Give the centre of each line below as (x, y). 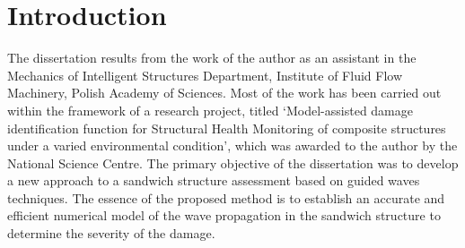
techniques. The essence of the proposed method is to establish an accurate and (226, 197)
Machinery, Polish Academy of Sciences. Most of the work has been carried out (224, 93)
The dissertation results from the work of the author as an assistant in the (212, 58)
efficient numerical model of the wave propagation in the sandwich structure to (224, 215)
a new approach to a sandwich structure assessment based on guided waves (214, 180)
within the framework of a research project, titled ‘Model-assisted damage (210, 110)
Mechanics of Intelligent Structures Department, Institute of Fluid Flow (205, 75)
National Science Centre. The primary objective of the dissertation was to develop (233, 162)
